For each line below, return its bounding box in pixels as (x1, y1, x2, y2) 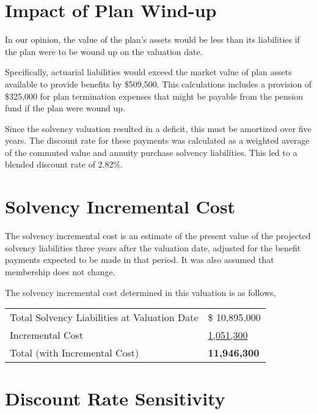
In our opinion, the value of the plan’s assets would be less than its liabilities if (5, 33, 300, 46)
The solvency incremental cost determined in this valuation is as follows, (5, 286, 276, 298)
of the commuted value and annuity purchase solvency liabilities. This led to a (5, 146, 297, 158)
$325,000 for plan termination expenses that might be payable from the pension (5, 89, 304, 102)
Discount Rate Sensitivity (5, 386, 225, 411)
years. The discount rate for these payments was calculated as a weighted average (5, 134, 310, 147)
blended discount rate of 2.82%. (5, 158, 123, 171)
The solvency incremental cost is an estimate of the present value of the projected (5, 229, 311, 242)
